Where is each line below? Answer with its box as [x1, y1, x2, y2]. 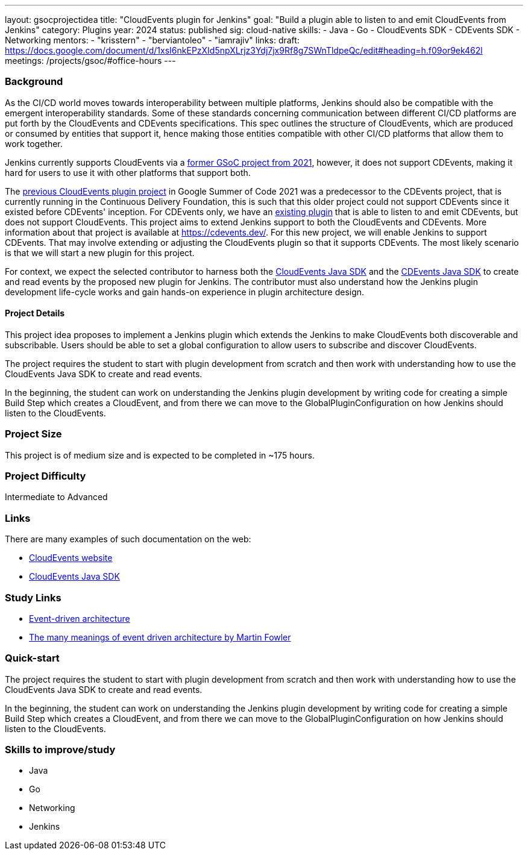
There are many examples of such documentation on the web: [5, 534, 251, 545]
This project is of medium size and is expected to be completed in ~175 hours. [5, 449, 315, 460]
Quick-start [5, 652, 60, 665]
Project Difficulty [5, 470, 86, 483]
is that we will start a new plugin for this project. [5, 247, 195, 258]
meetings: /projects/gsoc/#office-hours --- [5, 55, 176, 66]
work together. [5, 138, 63, 149]
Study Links [5, 591, 61, 604]
